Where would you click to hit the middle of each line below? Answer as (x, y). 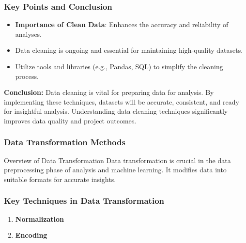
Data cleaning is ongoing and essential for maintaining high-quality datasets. (129, 50)
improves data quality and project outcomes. (70, 120)
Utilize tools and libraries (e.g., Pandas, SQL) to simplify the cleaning (119, 66)
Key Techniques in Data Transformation (84, 201)
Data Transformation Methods (65, 142)
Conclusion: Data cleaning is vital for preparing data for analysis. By (109, 92)
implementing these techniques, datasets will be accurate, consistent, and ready (122, 101)
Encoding (31, 235)
